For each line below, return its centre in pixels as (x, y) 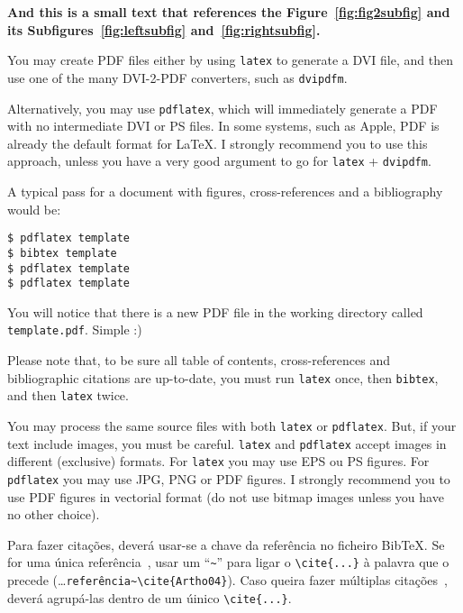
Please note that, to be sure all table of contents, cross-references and (199, 360)
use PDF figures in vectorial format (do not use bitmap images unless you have (226, 496)
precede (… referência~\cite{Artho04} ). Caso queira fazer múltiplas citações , (227, 580)
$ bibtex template (62, 253)
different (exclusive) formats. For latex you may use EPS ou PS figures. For (218, 461)
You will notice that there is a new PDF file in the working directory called (215, 311)
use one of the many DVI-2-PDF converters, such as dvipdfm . (177, 77)
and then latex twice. (68, 395)
